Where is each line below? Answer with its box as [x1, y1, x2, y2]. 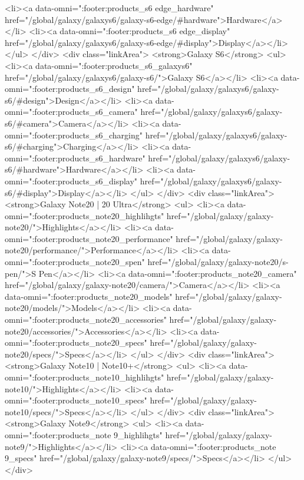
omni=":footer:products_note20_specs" [5, 336, 147, 349]
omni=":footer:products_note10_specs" [5, 394, 147, 406]
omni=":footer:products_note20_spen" [5, 256, 145, 268]
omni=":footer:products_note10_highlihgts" [5, 371, 164, 383]
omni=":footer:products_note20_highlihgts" [5, 209, 164, 221]
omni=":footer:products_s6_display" [5, 174, 138, 187]
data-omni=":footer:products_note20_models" [5, 290, 173, 302]
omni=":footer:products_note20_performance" [5, 232, 173, 244]
